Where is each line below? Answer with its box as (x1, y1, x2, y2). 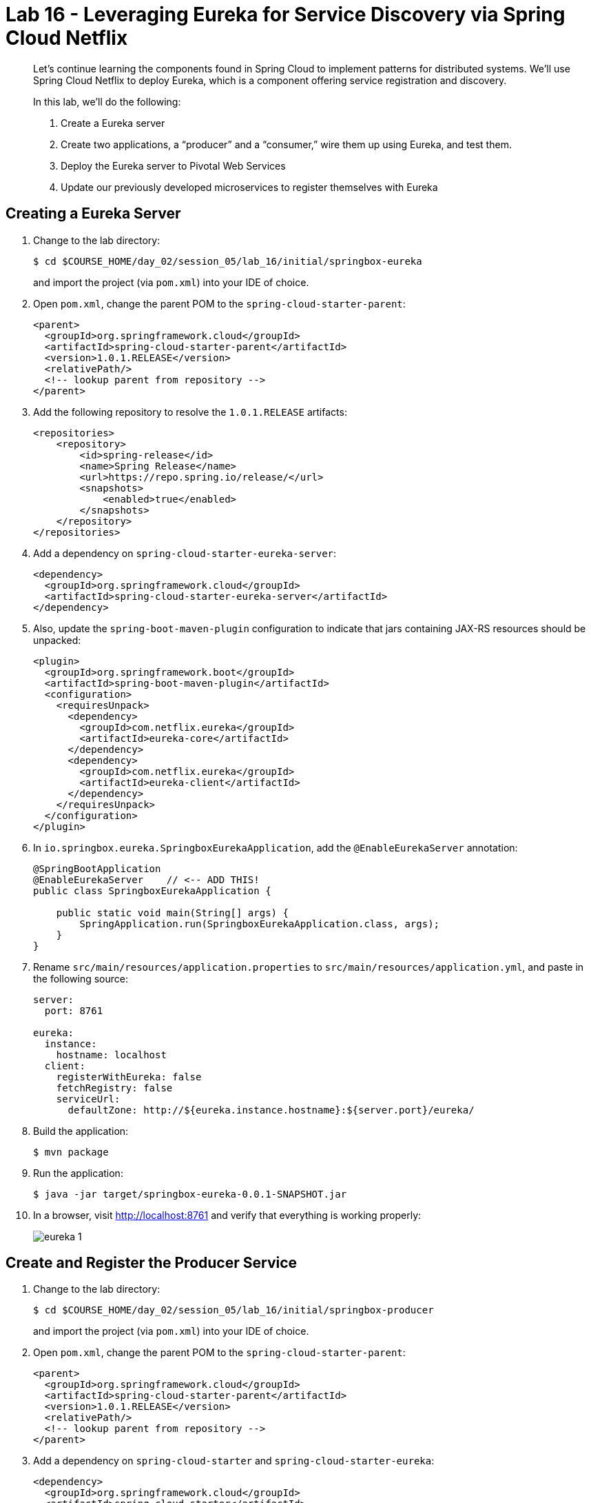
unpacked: (33, 634, 81, 646)
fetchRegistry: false (56, 1082, 173, 1093)
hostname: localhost (56, 1049, 167, 1060)
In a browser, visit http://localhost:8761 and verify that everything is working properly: (33, 1209, 422, 1221)
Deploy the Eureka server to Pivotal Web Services (61, 159, 286, 172)
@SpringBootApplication (33, 863, 161, 874)
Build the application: (33, 1124, 129, 1137)
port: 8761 (44, 1005, 103, 1016)
